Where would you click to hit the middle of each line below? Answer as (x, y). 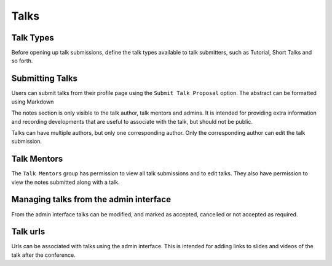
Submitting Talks (45, 79)
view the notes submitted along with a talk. (65, 182)
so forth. (22, 61)
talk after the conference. (44, 255)
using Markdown (33, 102)
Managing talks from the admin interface (91, 199)
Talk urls (28, 232)
